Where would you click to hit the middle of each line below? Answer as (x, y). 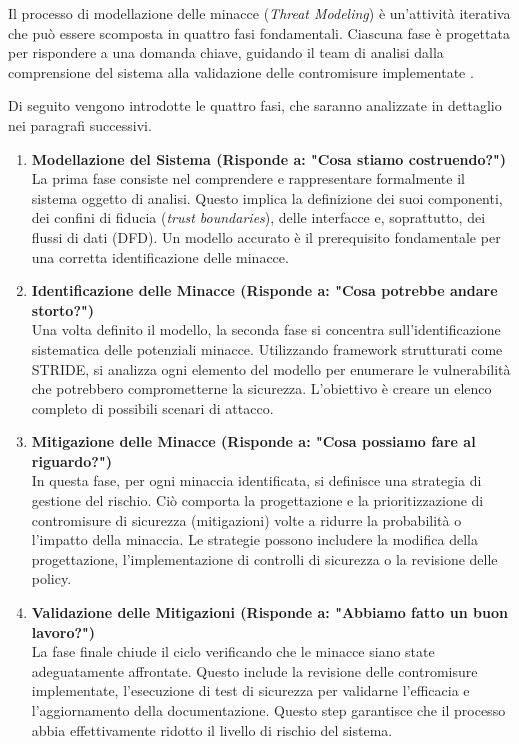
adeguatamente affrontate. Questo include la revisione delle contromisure (254, 670)
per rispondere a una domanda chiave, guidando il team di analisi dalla (226, 52)
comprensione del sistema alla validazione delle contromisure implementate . (241, 71)
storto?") (62, 309)
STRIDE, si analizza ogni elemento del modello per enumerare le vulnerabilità (271, 368)
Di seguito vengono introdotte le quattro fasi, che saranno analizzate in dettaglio (255, 105)
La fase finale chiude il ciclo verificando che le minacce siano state (233, 651)
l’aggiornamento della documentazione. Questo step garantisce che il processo (268, 710)
